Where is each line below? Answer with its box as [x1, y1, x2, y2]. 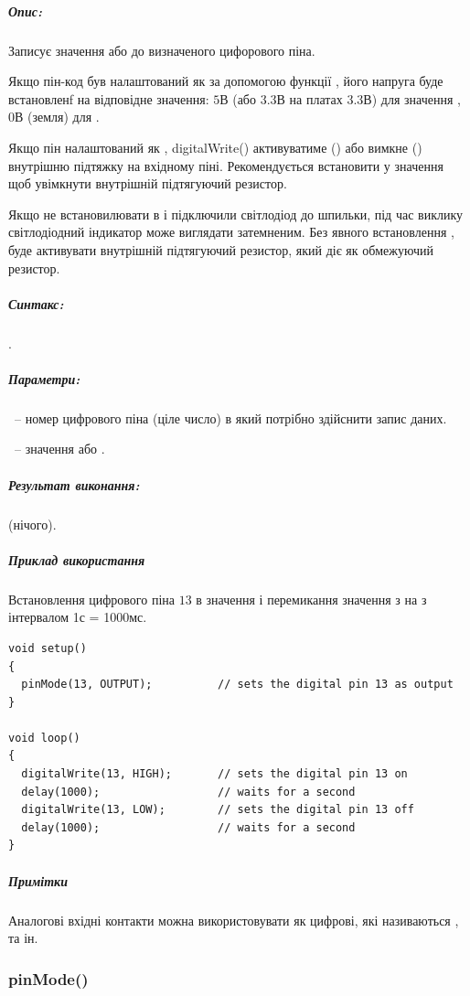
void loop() [8, 731, 80, 744]
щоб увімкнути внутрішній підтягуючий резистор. [8, 174, 287, 193]
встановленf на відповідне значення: [8, 89, 209, 108]
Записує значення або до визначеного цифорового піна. [8, 40, 315, 59]
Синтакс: [8, 294, 64, 313]
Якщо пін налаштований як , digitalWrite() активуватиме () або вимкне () [8, 137, 422, 156]
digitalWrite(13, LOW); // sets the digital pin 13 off [21, 803, 414, 817]
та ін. [8, 928, 38, 948]
